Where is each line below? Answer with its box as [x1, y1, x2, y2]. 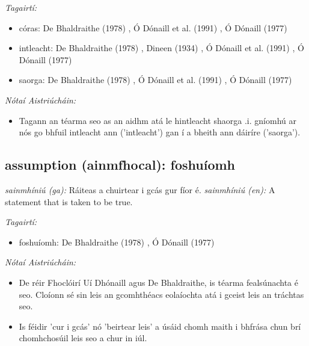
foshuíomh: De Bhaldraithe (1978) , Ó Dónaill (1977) [19, 235, 215, 248]
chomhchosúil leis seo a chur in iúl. [19, 332, 147, 344]
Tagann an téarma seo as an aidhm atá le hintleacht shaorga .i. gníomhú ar [19, 114, 296, 126]
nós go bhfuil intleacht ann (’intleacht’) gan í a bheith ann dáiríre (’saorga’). [19, 126, 301, 138]
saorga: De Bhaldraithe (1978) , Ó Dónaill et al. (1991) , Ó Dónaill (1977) [19, 73, 292, 86]
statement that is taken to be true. [5, 195, 133, 208]
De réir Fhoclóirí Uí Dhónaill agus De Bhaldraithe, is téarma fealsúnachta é [19, 276, 298, 288]
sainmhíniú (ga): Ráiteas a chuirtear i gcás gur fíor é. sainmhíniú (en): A [5, 183, 275, 196]
